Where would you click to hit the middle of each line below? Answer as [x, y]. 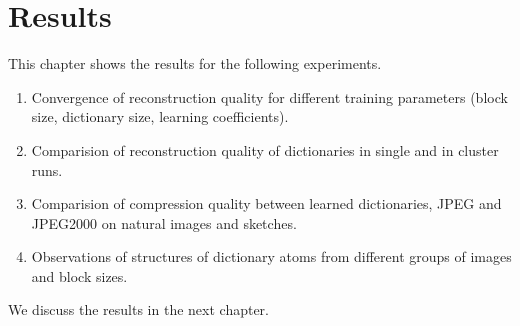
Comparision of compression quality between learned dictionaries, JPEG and [266, 203]
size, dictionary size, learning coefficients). [160, 116]
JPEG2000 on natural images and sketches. [164, 222]
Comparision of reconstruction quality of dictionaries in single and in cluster [265, 149]
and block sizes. [79, 275]
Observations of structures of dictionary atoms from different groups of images [271, 256]
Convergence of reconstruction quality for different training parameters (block [269, 96]
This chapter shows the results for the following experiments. [195, 63]
